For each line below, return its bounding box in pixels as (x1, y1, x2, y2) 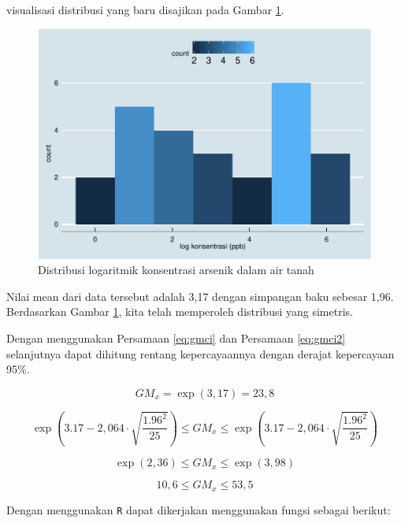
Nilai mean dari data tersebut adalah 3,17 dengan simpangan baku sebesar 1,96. (6, 287, 394, 304)
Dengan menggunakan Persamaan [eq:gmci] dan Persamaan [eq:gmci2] (6, 330, 346, 346)
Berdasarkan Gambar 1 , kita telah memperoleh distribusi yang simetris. (6, 303, 353, 320)
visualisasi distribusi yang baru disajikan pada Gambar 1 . (6, 2, 284, 17)
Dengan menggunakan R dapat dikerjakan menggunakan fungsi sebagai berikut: (6, 501, 391, 517)
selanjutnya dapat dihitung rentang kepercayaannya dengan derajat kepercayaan (6, 345, 395, 362)
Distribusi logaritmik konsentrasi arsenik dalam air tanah (38, 261, 314, 278)
